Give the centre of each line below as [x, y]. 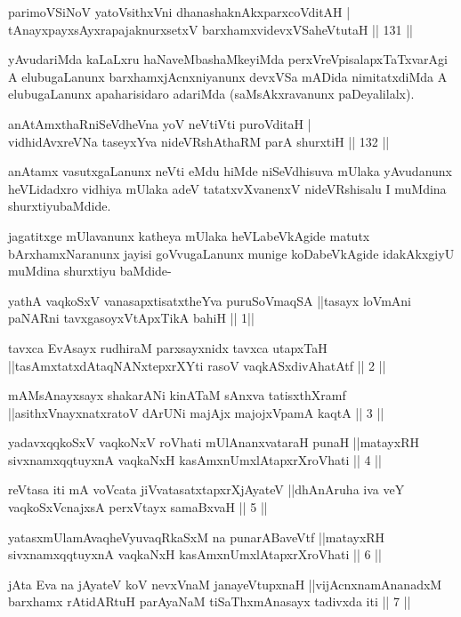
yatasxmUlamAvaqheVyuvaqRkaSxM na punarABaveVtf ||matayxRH [197, 537]
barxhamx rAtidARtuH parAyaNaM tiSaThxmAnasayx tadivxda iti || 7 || [210, 601]
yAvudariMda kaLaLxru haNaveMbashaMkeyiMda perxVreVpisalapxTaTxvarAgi [228, 59]
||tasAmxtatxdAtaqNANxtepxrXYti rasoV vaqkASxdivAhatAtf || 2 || [197, 365]
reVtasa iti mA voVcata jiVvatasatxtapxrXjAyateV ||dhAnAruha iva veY [206, 489]
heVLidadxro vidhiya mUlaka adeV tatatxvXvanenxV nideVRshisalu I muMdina [227, 188]
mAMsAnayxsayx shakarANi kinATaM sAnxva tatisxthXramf [177, 395]
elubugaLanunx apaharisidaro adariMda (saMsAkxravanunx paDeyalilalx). [211, 94]
